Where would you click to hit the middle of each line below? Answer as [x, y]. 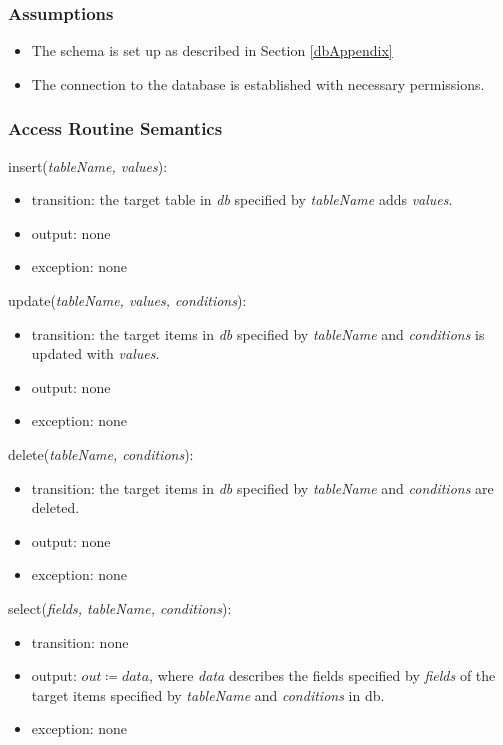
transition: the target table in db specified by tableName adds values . [242, 199]
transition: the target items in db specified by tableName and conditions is [258, 333]
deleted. [55, 507]
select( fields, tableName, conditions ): [120, 607]
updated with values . [95, 353]
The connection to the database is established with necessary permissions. [258, 83]
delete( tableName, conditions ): [101, 453]
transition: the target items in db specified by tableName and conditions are [262, 487]
